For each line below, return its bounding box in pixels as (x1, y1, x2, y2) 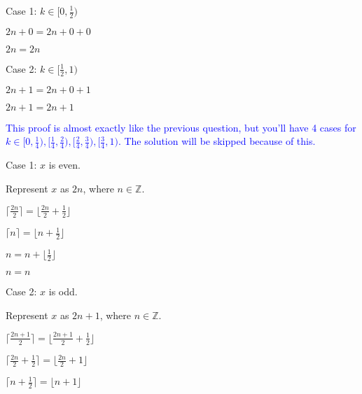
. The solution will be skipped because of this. (118, 134, 316, 148)
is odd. (48, 284, 78, 299)
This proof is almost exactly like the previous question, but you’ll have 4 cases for (6, 120, 356, 134)
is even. (48, 157, 81, 172)
